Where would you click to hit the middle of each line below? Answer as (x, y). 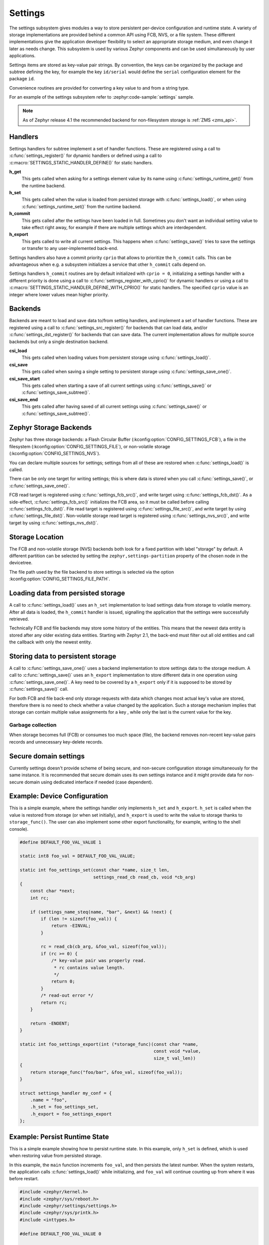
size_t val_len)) (175, 1058)
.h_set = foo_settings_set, (65, 1107)
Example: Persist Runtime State (59, 1137)
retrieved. (19, 619)
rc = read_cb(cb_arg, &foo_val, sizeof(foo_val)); (104, 947)
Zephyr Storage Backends (51, 428)
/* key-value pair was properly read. (99, 961)
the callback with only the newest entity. (51, 642)
